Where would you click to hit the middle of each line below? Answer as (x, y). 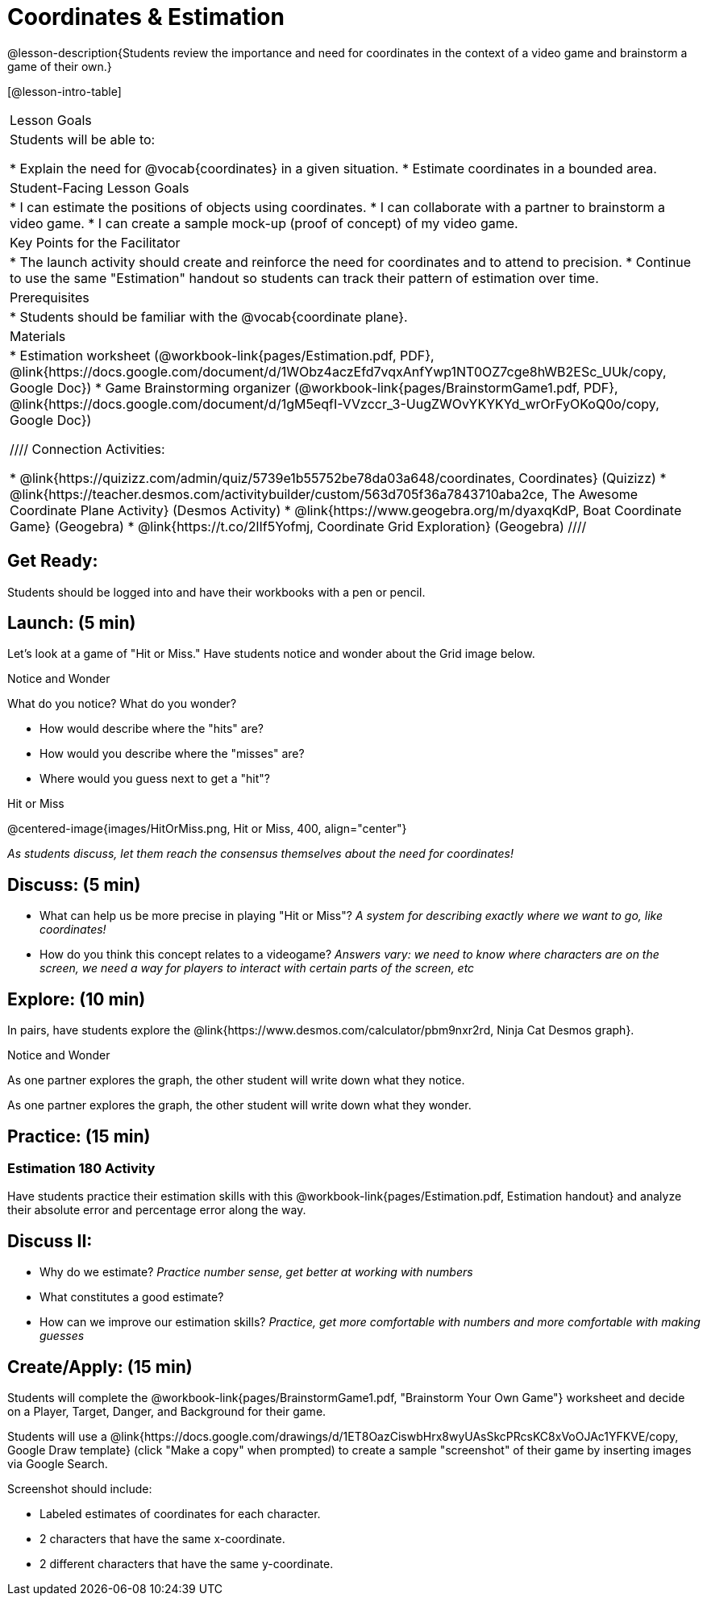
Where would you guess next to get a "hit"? (155, 779)
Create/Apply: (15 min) (100, 1367)
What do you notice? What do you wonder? (122, 704)
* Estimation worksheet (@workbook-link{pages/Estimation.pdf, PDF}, (222, 355)
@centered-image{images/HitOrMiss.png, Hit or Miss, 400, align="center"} (207, 829)
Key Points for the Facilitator (95, 242)
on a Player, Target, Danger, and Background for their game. (167, 1412)
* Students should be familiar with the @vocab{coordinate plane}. (209, 316)
